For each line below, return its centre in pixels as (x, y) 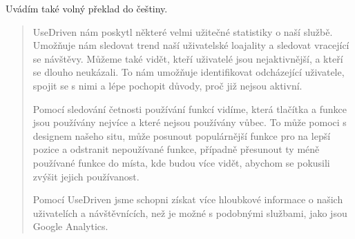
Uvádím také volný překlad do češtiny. (87, 8)
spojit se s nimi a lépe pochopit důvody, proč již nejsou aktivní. (167, 85)
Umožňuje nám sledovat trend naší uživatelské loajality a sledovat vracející (191, 45)
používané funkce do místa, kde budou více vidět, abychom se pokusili (181, 162)
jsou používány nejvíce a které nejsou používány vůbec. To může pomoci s (190, 122)
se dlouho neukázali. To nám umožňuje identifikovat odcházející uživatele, (189, 72)
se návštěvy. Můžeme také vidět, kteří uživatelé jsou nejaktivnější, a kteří (188, 58)
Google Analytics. (70, 226)
